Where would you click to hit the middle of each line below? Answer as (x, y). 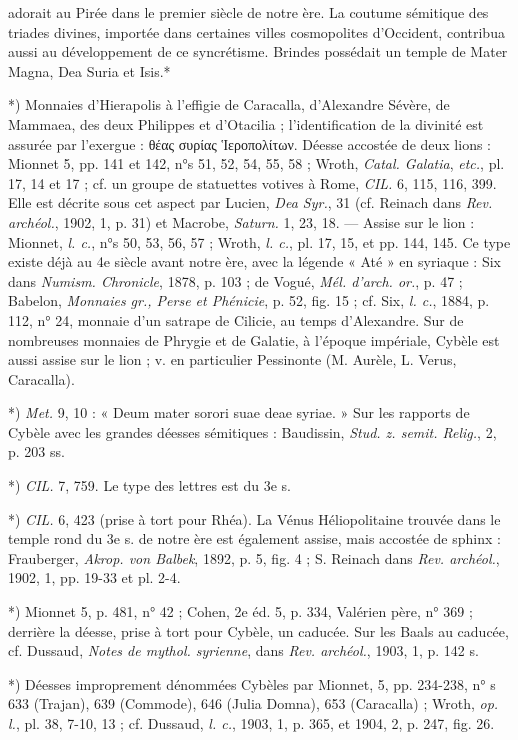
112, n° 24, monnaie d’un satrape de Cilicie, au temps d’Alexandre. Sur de (236, 319)
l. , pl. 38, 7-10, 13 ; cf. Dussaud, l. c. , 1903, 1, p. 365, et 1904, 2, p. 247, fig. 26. (251, 723)
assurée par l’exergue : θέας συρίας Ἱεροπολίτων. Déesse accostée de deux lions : (250, 143)
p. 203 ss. (36, 451)
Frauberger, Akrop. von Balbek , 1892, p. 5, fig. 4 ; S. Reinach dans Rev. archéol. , (254, 557)
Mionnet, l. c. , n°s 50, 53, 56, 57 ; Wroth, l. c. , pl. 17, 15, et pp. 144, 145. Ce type (259, 241)
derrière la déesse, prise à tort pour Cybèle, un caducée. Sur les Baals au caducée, (258, 630)
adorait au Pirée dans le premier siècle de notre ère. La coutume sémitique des (248, 12)
